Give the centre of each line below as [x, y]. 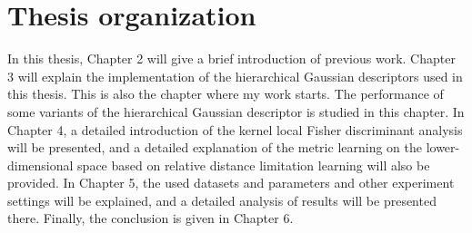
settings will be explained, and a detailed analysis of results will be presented [222, 200]
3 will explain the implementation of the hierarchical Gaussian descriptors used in [235, 76]
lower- [443, 147]
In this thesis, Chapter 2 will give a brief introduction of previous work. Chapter [231, 58]
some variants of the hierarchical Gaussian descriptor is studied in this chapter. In [236, 111]
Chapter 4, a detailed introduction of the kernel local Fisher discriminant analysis [235, 129]
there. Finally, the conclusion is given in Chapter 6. [151, 218]
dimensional [40, 165]
